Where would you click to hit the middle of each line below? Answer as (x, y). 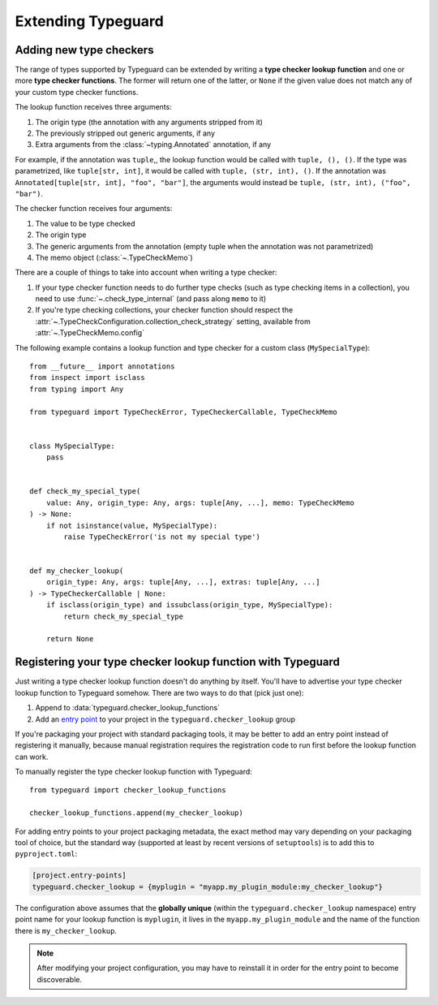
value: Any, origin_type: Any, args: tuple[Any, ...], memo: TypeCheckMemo (200, 502)
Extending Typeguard (89, 21)
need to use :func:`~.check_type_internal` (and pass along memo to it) (151, 299)
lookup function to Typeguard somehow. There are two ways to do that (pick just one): (159, 692)
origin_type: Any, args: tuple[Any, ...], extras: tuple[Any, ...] (183, 582)
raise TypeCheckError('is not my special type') (162, 537)
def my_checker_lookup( (77, 571)
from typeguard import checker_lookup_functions (128, 790)
